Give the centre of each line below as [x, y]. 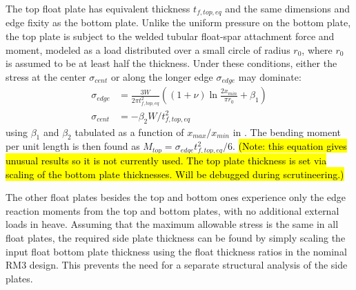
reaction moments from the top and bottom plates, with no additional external [172, 210]
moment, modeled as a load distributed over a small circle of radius [148, 49]
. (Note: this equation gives [290, 146]
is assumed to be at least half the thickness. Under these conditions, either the [171, 63]
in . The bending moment [287, 132]
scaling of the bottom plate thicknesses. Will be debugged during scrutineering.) [175, 174]
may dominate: [270, 76]
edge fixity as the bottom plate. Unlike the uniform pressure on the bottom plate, [178, 22]
